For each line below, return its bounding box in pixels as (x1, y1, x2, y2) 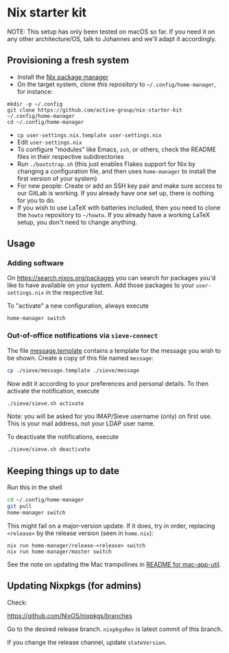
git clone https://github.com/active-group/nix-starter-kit (7, 106, 183, 114)
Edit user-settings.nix (16, 138, 82, 146)
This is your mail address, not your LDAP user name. (7, 419, 156, 428)
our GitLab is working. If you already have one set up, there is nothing (16, 188, 215, 197)
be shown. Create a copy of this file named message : (7, 354, 154, 362)
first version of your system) (16, 174, 97, 182)
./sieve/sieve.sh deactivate (7, 446, 91, 453)
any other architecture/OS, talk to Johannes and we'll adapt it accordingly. (7, 34, 217, 42)
